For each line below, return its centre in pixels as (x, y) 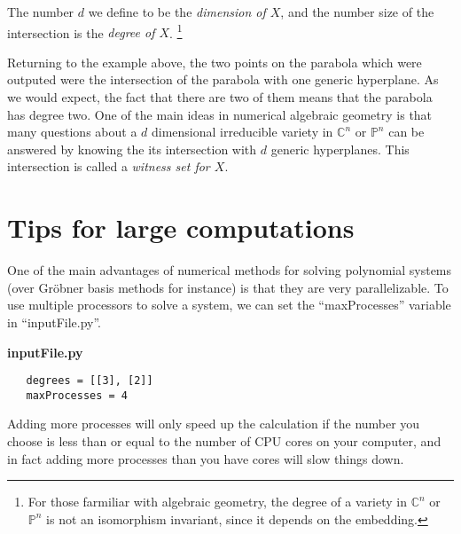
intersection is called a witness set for (109, 166)
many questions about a (72, 132)
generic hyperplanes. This (340, 149)
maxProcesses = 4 (77, 395)
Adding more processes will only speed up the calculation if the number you (214, 424)
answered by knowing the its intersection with (132, 149)
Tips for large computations (181, 228)
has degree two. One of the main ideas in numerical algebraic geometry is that (220, 114)
